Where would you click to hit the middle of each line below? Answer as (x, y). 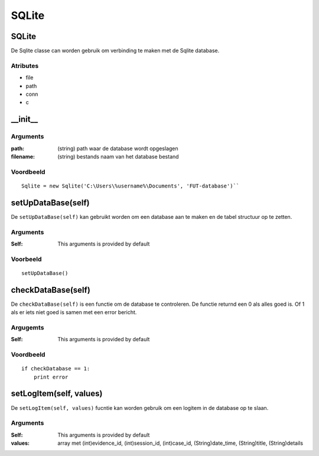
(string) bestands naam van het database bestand (118, 156)
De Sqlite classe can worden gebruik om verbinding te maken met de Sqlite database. (115, 51)
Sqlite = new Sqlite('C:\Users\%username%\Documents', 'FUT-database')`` (131, 186)
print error (51, 377)
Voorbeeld (26, 259)
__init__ (25, 119)
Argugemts (27, 327)
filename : (23, 156)
